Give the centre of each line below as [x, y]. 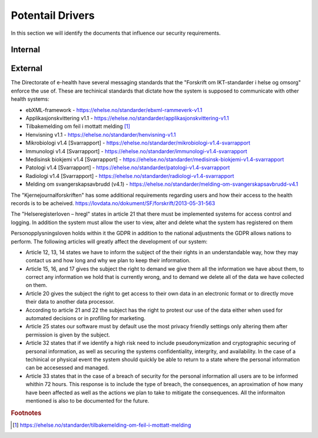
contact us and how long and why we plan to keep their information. [108, 261]
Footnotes [26, 413]
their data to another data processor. [70, 302]
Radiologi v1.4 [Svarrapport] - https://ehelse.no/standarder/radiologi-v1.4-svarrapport [130, 176]
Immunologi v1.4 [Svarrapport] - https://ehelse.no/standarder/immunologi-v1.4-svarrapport [136, 151]
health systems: [30, 99]
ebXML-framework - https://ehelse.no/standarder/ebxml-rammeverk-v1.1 [114, 110]
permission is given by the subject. [68, 335]
